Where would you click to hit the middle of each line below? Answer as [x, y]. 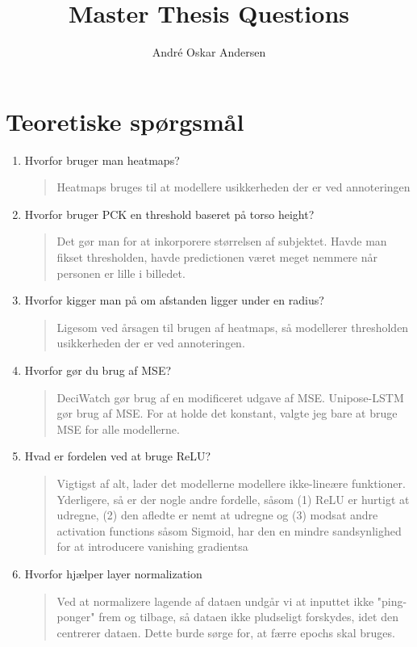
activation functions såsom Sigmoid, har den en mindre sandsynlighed [229, 530]
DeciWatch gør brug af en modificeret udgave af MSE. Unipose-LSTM [230, 397]
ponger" [76, 617]
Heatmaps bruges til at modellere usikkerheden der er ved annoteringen [234, 187]
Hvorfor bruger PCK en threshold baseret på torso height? [169, 214]
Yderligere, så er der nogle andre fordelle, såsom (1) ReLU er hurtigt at [233, 499]
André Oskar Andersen [209, 52]
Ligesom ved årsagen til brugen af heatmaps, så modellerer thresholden [233, 327]
